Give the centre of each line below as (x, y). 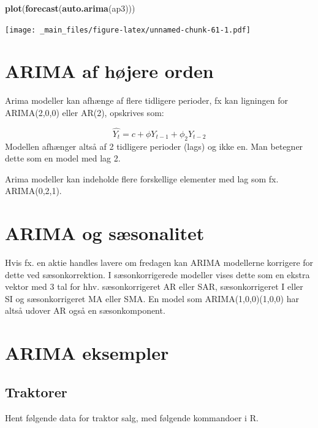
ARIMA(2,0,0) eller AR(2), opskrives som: (85, 112)
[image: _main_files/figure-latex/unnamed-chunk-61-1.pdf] (128, 30)
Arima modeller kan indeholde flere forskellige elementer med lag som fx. (142, 178)
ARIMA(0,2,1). (33, 191)
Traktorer (36, 391)
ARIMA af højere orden (109, 71)
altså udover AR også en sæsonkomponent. (85, 310)
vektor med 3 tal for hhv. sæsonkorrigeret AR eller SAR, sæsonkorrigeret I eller (154, 286)
